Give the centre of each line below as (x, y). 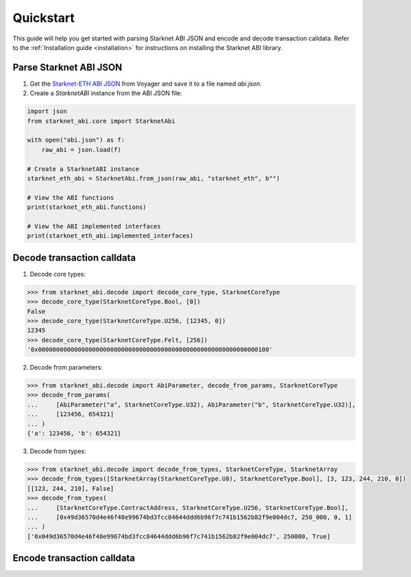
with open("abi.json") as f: (76, 140)
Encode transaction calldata (74, 558)
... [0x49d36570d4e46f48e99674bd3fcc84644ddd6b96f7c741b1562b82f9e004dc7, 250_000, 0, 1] (190, 517)
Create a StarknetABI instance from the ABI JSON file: (106, 93)
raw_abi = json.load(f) (81, 150)
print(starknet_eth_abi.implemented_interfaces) (110, 236)
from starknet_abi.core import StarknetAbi (101, 121)
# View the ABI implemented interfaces (94, 226)
